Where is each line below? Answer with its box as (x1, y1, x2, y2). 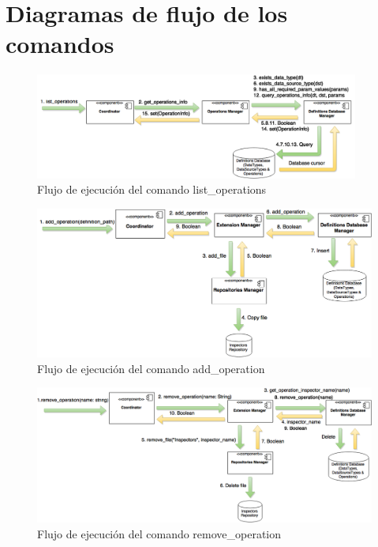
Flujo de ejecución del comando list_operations (37, 181, 267, 198)
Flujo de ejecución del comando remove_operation (37, 525, 282, 541)
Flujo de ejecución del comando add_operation (37, 360, 265, 376)
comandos (6, 28, 114, 60)
